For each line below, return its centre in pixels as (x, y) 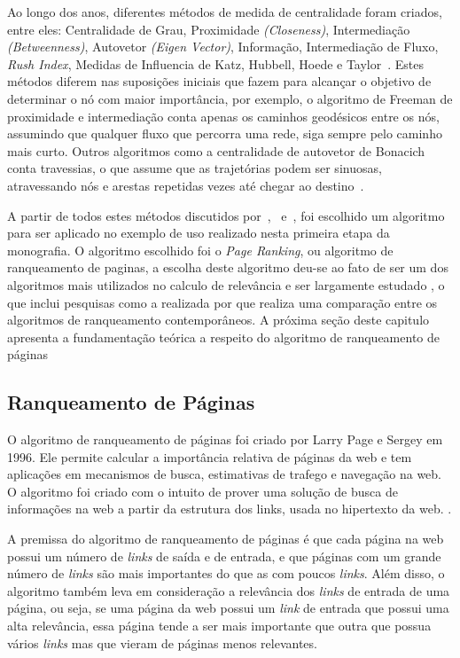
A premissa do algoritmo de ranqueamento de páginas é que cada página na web (226, 539)
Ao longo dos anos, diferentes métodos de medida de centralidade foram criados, (225, 12)
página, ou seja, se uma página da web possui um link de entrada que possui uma (228, 608)
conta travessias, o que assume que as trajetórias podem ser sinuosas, (195, 168)
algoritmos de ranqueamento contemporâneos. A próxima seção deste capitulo (218, 320)
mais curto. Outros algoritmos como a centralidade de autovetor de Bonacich (216, 150)
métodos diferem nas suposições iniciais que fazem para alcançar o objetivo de (219, 81)
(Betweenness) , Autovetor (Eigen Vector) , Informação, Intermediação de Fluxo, (223, 47)
